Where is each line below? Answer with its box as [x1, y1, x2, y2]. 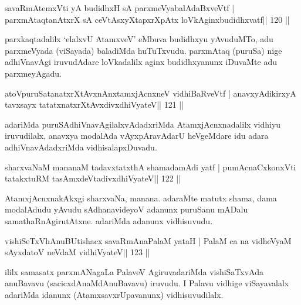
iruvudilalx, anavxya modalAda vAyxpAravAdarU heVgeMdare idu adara [5, 129, 269, 142]
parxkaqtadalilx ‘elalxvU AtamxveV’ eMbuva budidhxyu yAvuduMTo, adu [5, 33, 273, 45]
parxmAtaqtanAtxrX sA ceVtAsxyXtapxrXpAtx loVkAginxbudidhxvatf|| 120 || [5, 13, 290, 25]
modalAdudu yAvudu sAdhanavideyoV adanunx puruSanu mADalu [5, 203, 248, 215]
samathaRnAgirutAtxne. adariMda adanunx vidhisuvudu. [5, 214, 213, 227]
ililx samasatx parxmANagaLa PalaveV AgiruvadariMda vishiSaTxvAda [5, 265, 264, 277]
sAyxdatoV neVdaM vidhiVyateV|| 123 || [5, 246, 150, 258]
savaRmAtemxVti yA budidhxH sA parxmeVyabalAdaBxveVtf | [5, 2, 235, 13]
